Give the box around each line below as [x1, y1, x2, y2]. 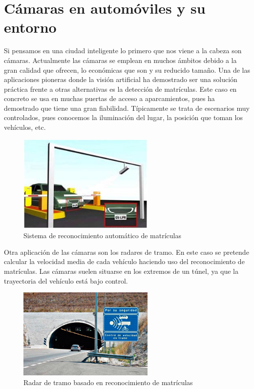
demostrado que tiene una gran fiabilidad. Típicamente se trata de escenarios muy [4, 102, 250, 113]
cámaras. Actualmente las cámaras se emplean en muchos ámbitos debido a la [4, 55, 237, 65]
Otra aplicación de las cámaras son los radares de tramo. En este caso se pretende [4, 246, 249, 257]
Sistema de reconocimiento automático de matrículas [23, 230, 181, 241]
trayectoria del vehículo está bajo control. [4, 275, 128, 286]
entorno [4, 17, 57, 37]
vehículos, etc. [4, 122, 46, 132]
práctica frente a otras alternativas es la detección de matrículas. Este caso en [4, 83, 237, 94]
